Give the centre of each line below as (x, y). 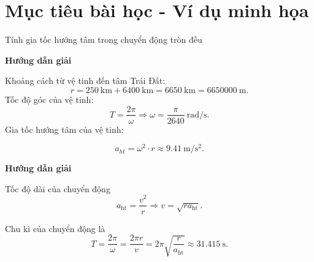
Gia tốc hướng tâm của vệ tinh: (64, 129)
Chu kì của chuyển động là (55, 228)
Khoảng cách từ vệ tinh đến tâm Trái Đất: (85, 80)
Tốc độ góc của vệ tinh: (49, 99)
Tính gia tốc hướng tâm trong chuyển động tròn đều (104, 39)
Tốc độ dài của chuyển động (58, 188)
